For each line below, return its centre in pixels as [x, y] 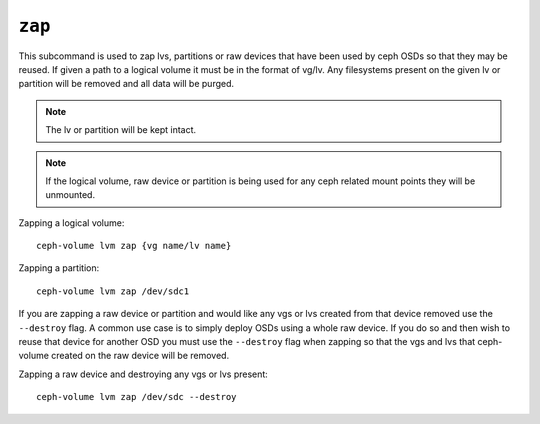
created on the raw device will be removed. [140, 356]
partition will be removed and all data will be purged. [126, 84]
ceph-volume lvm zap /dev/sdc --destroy [136, 397]
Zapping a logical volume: [71, 222]
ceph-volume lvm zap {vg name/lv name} [134, 246]
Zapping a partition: [59, 268]
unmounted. [70, 195]
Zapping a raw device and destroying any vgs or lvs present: [143, 374]
